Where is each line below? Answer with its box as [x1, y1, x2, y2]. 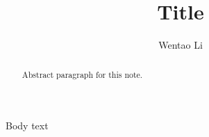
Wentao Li [158, 38, 203, 52]
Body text [6, 118, 49, 133]
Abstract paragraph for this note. [22, 68, 143, 80]
